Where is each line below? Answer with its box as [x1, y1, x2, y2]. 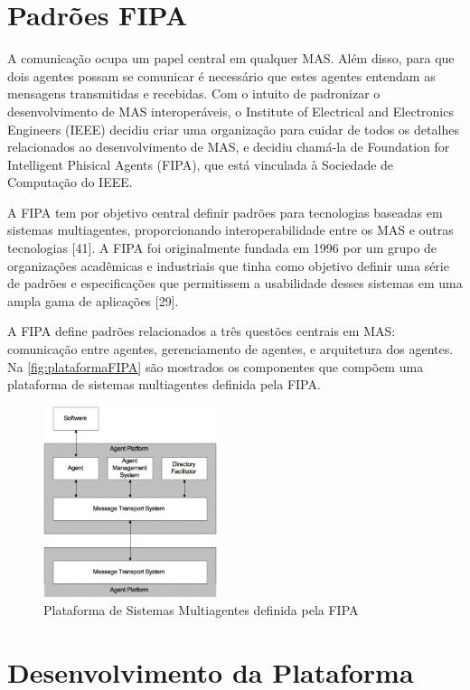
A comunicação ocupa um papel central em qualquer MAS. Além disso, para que [7, 49, 455, 68]
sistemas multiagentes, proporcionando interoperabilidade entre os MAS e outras [7, 220, 454, 239]
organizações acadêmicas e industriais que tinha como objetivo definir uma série [7, 256, 449, 275]
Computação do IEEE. [7, 172, 133, 191]
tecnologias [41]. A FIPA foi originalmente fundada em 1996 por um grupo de [7, 238, 437, 257]
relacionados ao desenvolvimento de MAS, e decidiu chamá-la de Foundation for [7, 137, 450, 156]
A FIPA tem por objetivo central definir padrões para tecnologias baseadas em [7, 202, 443, 221]
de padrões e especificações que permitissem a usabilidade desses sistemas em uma [7, 274, 463, 293]
